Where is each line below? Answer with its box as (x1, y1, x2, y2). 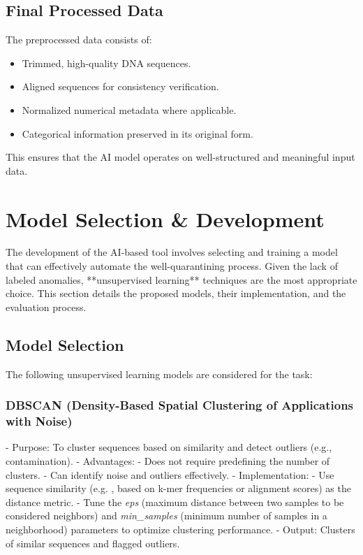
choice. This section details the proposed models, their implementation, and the (6, 286, 346, 301)
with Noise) (6, 412, 73, 430)
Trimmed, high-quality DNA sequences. (22, 55, 191, 70)
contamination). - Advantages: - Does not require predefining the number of (6, 453, 330, 468)
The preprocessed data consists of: (6, 32, 152, 47)
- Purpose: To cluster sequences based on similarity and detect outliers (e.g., (6, 440, 332, 454)
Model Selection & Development (6, 204, 325, 233)
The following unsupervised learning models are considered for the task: (6, 366, 313, 381)
